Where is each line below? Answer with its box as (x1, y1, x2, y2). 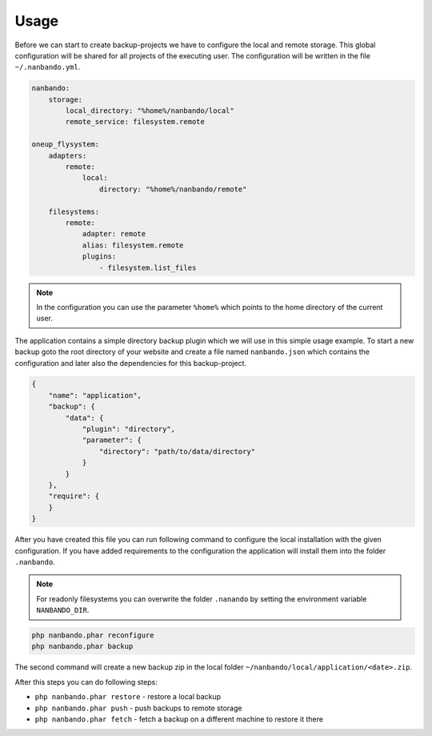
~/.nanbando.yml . (14, 62, 81, 72)
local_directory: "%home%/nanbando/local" (65, 107, 235, 115)
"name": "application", (48, 391, 142, 400)
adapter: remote (82, 229, 146, 239)
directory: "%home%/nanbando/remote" (98, 184, 247, 194)
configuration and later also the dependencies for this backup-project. (14, 358, 247, 368)
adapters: (48, 151, 87, 160)
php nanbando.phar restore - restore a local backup (34, 692, 222, 702)
